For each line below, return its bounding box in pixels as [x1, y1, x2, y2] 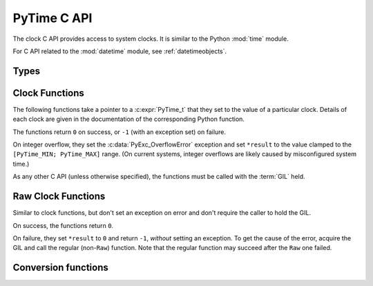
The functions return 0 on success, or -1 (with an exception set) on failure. [12, 128, 227, 136]
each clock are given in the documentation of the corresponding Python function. [12, 115, 245, 124]
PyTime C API [12, 10, 93, 26]
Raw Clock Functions [12, 191, 106, 202]
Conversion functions [12, 262, 108, 274]
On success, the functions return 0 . [12, 221, 114, 229]
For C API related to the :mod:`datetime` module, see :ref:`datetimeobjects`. [12, 47, 227, 55]
